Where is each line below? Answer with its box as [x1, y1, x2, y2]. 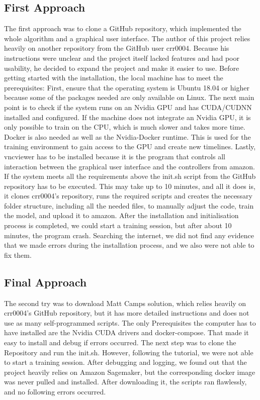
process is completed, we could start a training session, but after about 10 [4, 220, 232, 231]
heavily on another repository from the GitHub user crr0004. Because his [4, 43, 229, 53]
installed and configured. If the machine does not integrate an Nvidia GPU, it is [4, 112, 251, 122]
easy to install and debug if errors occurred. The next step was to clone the [4, 337, 236, 348]
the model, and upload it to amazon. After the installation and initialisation [4, 210, 239, 221]
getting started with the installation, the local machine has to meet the [4, 72, 223, 83]
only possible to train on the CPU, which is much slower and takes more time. [4, 122, 245, 132]
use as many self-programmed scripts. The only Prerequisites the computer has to [4, 317, 256, 328]
